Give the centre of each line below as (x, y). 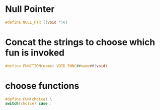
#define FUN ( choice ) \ (29, 99)
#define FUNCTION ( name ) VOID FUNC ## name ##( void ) (56, 66)
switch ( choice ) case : (29, 104)
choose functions (42, 86)
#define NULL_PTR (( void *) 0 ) (37, 22)
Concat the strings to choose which (80, 42)
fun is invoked (35, 53)
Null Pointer (30, 9)
